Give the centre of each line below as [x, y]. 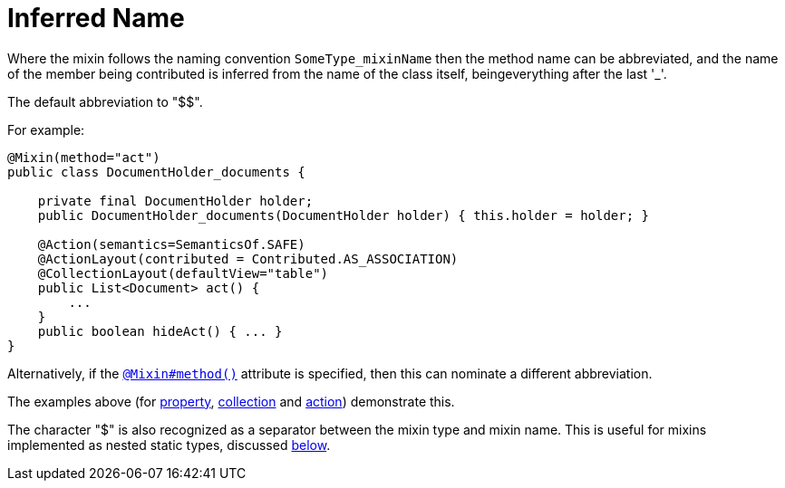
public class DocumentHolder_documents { [156, 172]
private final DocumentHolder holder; [175, 201]
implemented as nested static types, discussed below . [169, 445]
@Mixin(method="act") [84, 157]
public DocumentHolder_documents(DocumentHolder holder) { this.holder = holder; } [344, 215]
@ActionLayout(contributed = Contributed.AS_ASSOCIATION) [248, 258]
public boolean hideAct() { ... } [160, 331]
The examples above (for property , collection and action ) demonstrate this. [231, 401]
